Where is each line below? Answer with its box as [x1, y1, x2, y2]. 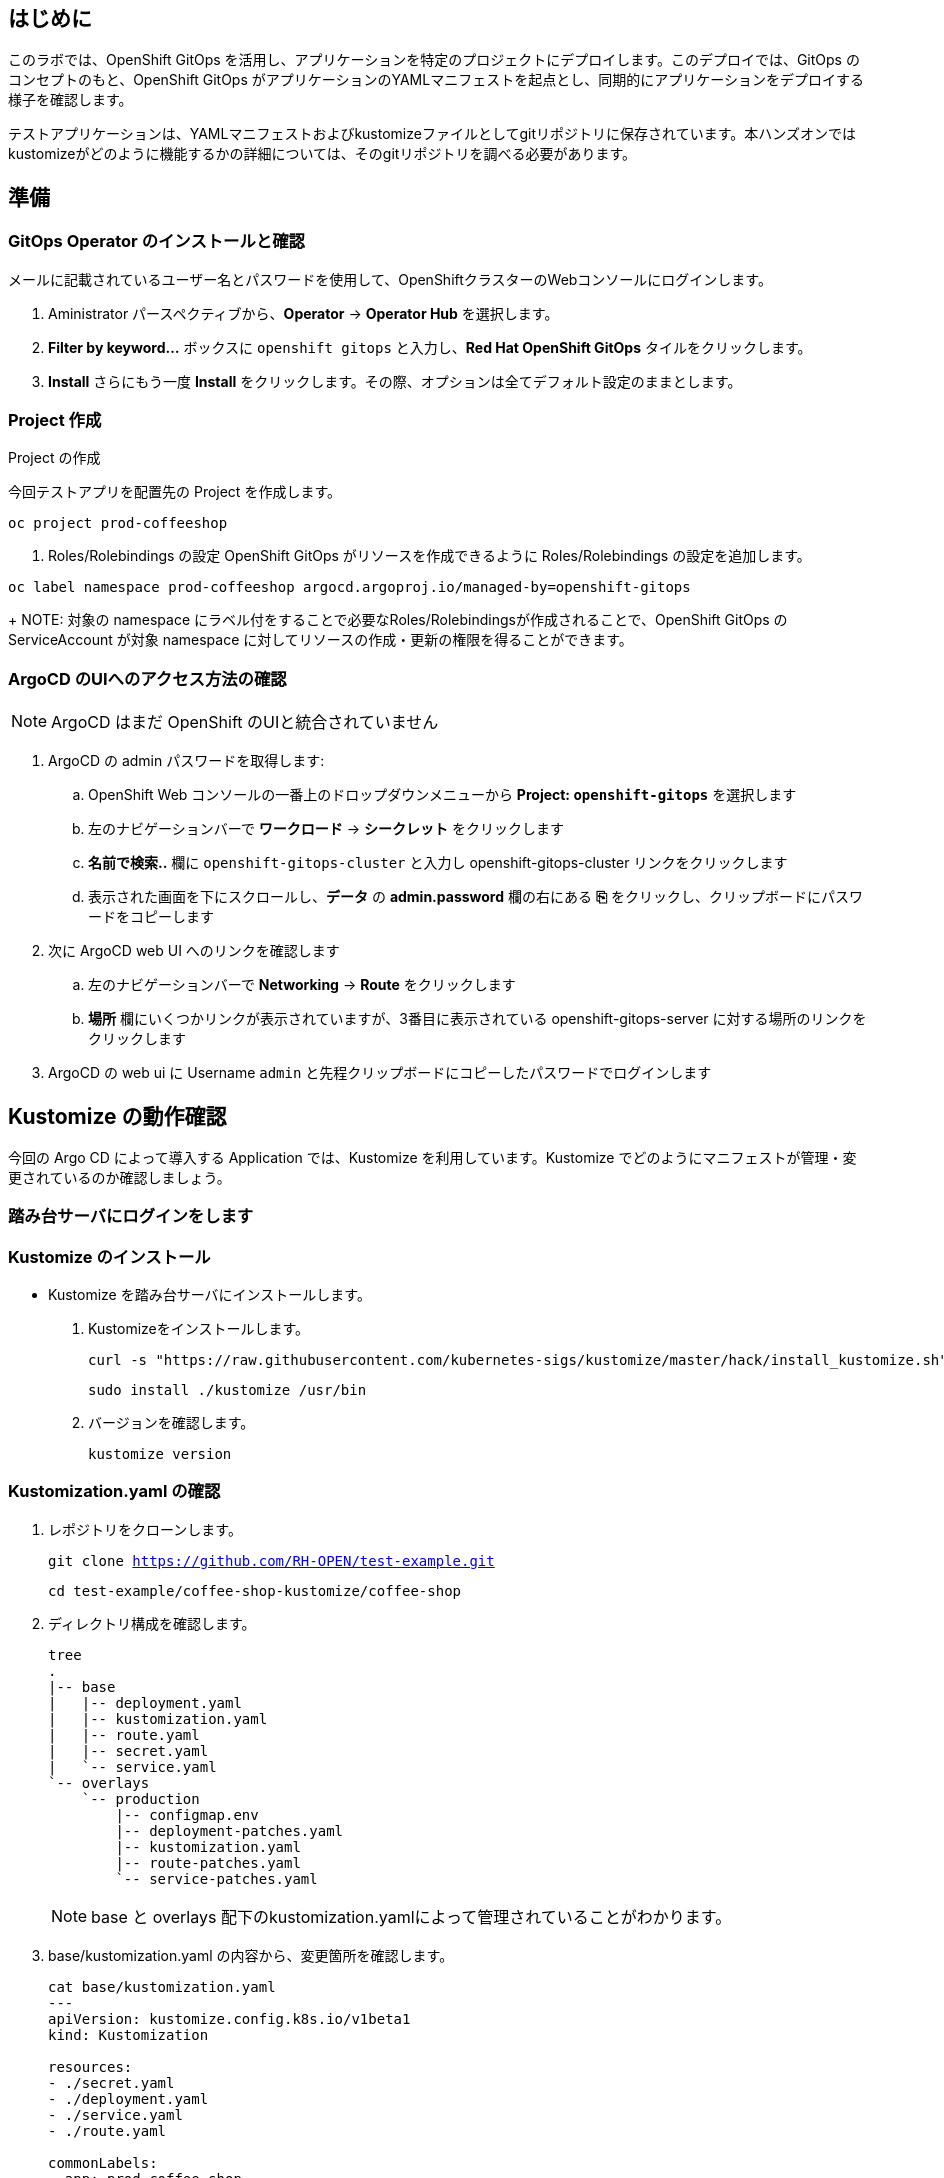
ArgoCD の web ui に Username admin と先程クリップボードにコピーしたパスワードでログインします [48, 1064, 712, 1082]
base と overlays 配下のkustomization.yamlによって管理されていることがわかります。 [91, 1906, 732, 1927]
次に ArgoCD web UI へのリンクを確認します [48, 942, 340, 960]
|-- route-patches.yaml [115, 1854, 301, 1871]
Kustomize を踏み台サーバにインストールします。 [48, 1286, 371, 1304]
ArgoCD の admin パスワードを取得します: [48, 752, 325, 770]
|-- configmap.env [115, 1806, 259, 1823]
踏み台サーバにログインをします [8, 1206, 254, 1227]
